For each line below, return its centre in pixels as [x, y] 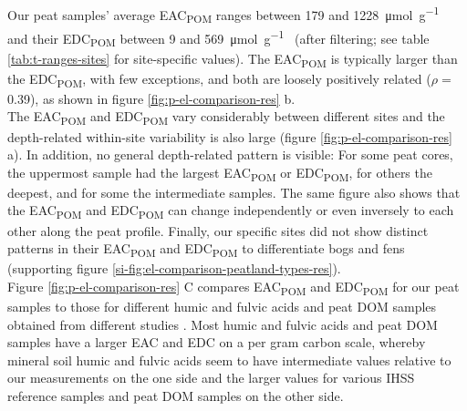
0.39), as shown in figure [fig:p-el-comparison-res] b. [151, 98]
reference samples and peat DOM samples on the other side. [176, 395]
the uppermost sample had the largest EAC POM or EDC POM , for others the [220, 173]
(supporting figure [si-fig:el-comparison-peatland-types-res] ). [174, 268]
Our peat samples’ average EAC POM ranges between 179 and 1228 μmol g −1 [223, 15]
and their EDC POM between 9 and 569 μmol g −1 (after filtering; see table [218, 38]
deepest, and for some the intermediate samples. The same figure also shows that [234, 192]
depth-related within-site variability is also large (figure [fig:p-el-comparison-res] [230, 136]
